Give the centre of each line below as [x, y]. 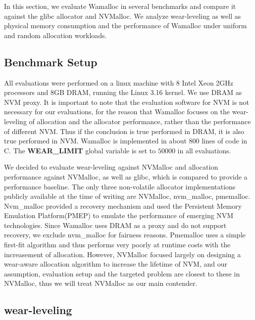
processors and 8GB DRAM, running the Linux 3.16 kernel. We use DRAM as [123, 92]
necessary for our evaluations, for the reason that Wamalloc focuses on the [117, 112]
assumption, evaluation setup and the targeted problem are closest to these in [122, 273]
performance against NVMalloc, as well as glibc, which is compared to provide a [126, 176]
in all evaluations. [204, 150]
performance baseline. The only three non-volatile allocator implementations [120, 186]
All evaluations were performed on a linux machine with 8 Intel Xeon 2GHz [119, 82]
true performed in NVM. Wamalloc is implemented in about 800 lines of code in [126, 141]
